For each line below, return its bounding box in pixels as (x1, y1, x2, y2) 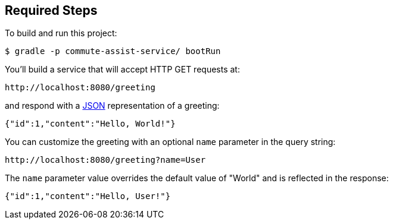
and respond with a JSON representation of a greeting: (5, 100, 220, 111)
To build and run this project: (5, 28, 117, 39)
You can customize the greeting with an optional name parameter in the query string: (5, 137, 336, 147)
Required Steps (5, 3, 98, 18)
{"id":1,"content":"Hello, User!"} (5, 191, 171, 201)
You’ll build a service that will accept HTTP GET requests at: (5, 64, 240, 75)
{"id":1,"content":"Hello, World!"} (5, 119, 176, 129)
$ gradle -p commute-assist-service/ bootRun (5, 46, 221, 56)
